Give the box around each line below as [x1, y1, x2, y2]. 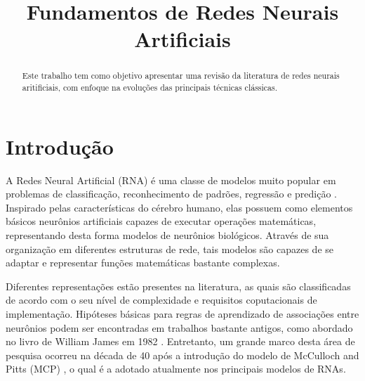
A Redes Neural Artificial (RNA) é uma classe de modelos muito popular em [6, 172, 336, 187]
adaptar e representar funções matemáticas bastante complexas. [6, 255, 280, 270]
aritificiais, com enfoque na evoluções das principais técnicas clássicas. [22, 82, 278, 93]
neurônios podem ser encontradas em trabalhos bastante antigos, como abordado [6, 320, 353, 335]
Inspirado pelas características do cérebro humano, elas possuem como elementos [6, 200, 353, 214]
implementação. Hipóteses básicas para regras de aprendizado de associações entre [6, 306, 359, 321]
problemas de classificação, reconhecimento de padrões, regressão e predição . [6, 186, 337, 201]
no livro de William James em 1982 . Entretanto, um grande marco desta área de [6, 334, 355, 349]
